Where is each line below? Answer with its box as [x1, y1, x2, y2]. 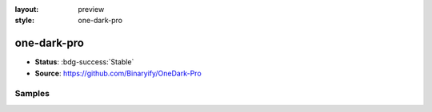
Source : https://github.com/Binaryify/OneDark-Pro [34, 68, 202, 78]
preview [78, 5, 105, 14]
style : [14, 16, 35, 25]
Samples [14, 88, 50, 99]
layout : [14, 5, 39, 14]
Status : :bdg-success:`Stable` [34, 57, 134, 67]
